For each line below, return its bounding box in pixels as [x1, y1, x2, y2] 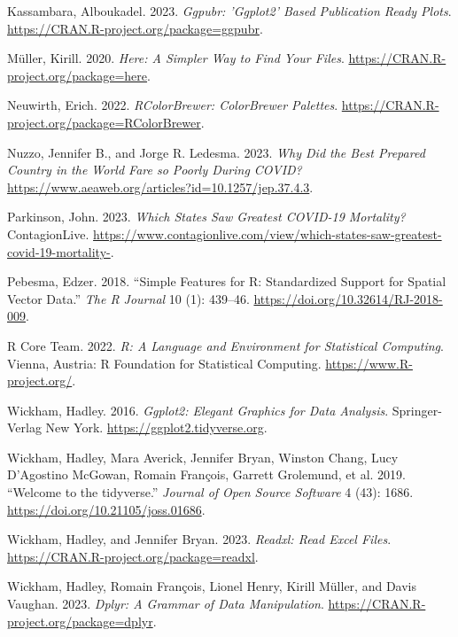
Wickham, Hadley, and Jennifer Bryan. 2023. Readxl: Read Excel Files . [7, 530, 392, 548]
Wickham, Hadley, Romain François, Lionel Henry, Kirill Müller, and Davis [7, 577, 416, 595]
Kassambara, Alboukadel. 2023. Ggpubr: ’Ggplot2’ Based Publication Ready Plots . [7, 2, 452, 19]
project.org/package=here [7, 66, 148, 84]
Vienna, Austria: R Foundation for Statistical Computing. [7, 353, 322, 372]
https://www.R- [325, 353, 413, 372]
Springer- [392, 400, 442, 419]
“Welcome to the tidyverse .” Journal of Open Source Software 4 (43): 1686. [7, 483, 414, 501]
